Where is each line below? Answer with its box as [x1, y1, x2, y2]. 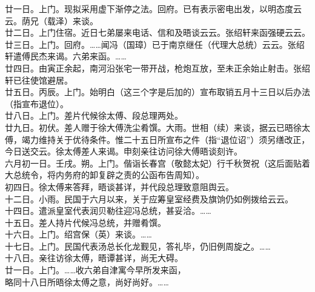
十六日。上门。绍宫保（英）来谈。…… [5, 228, 152, 241]
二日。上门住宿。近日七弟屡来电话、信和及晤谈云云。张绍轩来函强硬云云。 [13, 26, 310, 39]
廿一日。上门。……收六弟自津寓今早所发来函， [5, 264, 186, 276]
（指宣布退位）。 [5, 97, 68, 110]
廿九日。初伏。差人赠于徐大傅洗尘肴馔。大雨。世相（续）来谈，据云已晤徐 [5, 121, 302, 133]
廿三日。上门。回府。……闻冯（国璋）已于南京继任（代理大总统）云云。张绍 [5, 38, 305, 50]
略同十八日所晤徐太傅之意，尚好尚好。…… [5, 275, 169, 288]
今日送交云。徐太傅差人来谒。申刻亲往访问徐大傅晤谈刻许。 [5, 145, 242, 158]
